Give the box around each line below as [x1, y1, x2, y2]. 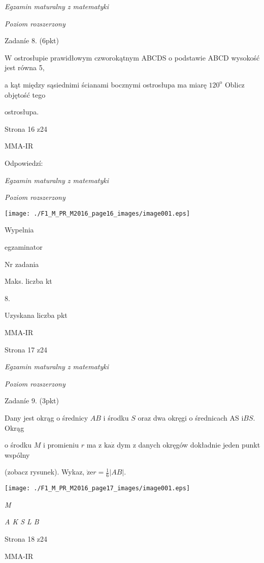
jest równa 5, [5, 62, 45, 73]
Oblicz [224, 79, 245, 90]
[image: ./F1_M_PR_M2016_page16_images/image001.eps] [5, 210, 190, 217]
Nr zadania [5, 258, 39, 269]
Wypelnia [5, 224, 34, 235]
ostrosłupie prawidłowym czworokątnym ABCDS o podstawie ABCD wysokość [14, 52, 260, 63]
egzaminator [5, 241, 43, 252]
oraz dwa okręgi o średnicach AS [138, 412, 239, 423]
